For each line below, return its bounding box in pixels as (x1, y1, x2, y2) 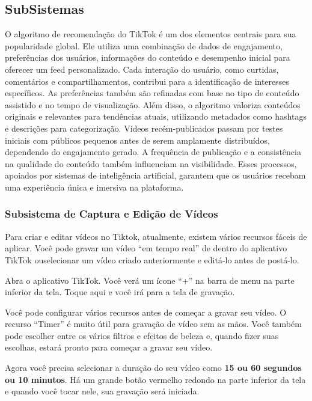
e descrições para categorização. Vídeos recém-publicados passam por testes (5, 121, 283, 134)
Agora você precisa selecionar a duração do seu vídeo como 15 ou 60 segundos (5, 361, 302, 374)
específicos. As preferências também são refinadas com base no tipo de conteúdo (5, 87, 299, 99)
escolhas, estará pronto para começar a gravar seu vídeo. (5, 341, 213, 354)
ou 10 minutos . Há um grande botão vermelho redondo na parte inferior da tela (5, 373, 306, 385)
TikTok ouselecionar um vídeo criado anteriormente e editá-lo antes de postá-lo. (5, 253, 299, 266)
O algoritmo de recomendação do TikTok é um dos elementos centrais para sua (5, 28, 296, 40)
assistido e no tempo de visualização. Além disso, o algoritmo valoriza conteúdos (5, 98, 301, 111)
